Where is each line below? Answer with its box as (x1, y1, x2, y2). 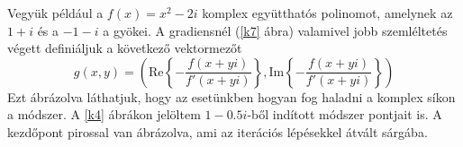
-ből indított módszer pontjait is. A (247, 105, 442, 124)
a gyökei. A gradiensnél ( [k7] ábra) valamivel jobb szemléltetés (103, 21, 448, 39)
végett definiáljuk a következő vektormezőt (7, 39, 242, 57)
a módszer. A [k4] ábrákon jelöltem (7, 105, 201, 124)
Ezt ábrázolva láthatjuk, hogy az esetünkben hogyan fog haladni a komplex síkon (7, 87, 456, 106)
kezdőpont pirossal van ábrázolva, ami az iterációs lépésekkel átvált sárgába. (7, 122, 428, 141)
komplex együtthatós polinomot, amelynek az (202, 4, 453, 22)
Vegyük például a (7, 4, 104, 22)
